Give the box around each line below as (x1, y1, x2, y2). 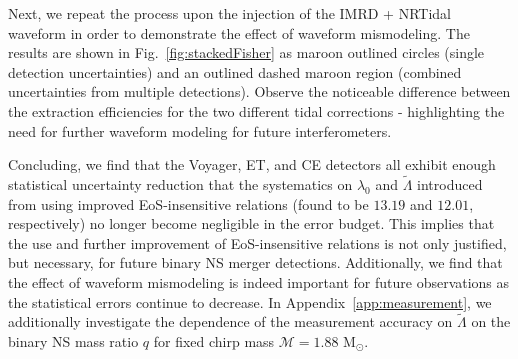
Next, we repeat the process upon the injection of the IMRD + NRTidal (8, 3, 451, 23)
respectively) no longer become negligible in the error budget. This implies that (8, 213, 495, 234)
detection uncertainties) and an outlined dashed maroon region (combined (8, 61, 462, 82)
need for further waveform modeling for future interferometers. (8, 120, 392, 141)
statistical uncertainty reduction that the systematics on (8, 173, 353, 194)
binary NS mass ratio (8, 330, 139, 351)
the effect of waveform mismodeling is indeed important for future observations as (8, 271, 510, 292)
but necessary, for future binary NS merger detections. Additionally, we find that (8, 252, 503, 273)
